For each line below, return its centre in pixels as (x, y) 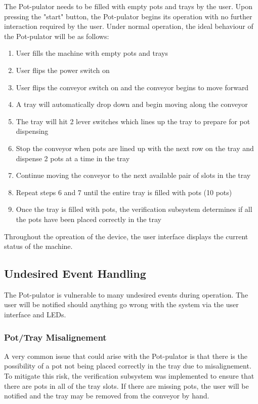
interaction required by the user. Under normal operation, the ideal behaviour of (129, 26)
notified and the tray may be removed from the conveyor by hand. (107, 396)
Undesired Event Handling (75, 273)
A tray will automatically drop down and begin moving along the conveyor (132, 104)
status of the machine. (38, 246)
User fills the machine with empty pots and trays (92, 53)
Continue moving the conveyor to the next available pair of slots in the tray (133, 175)
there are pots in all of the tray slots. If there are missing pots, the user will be (126, 385)
